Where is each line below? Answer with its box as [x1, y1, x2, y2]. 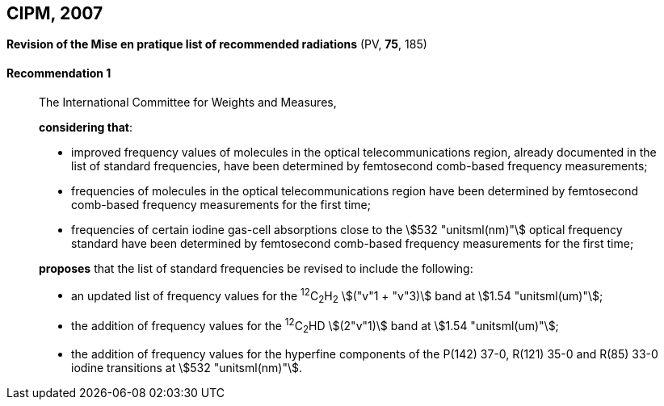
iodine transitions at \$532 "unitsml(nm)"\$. [71, 360, 302, 375]
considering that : [39, 119, 132, 134]
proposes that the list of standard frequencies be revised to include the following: [39, 261, 473, 275]
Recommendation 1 [6, 66, 111, 81]
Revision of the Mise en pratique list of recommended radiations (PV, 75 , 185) [6, 37, 427, 52]
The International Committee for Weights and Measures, [39, 94, 337, 109]
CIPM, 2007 [6, 3, 103, 23]
